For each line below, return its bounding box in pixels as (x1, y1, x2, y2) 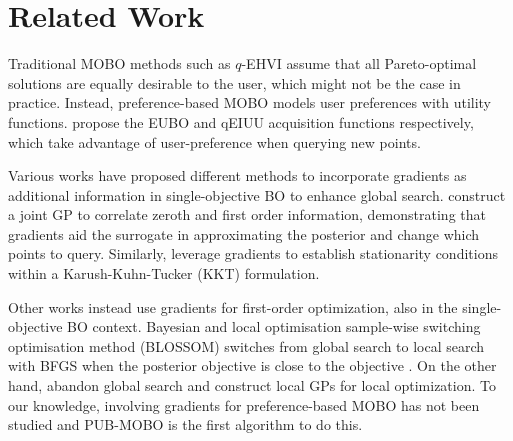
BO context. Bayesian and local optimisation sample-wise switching (67, 316, 481, 337)
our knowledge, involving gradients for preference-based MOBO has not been (8, 394, 480, 415)
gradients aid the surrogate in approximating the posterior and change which (8, 223, 480, 244)
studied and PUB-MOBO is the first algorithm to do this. (8, 414, 363, 435)
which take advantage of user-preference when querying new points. (8, 131, 421, 152)
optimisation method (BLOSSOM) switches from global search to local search (8, 335, 485, 356)
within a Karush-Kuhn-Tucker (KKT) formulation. (8, 263, 320, 284)
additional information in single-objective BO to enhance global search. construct (8, 184, 506, 205)
